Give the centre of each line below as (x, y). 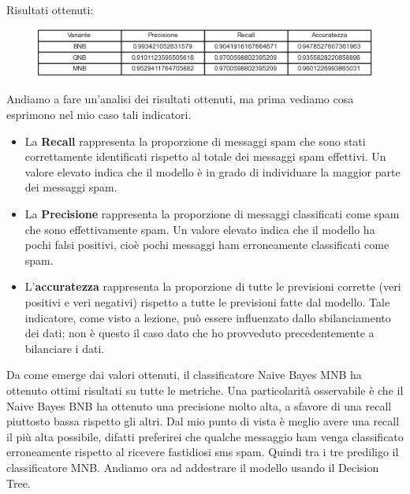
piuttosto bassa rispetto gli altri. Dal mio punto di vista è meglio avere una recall (203, 421)
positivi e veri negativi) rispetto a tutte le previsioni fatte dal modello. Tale (207, 302)
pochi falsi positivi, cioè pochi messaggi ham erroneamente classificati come (207, 245)
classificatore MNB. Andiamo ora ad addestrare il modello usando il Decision (193, 467)
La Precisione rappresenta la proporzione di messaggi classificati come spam (212, 214)
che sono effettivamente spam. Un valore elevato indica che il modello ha (200, 229)
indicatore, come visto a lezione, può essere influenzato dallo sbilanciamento (208, 317)
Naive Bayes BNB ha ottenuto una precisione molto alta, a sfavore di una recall (199, 405)
